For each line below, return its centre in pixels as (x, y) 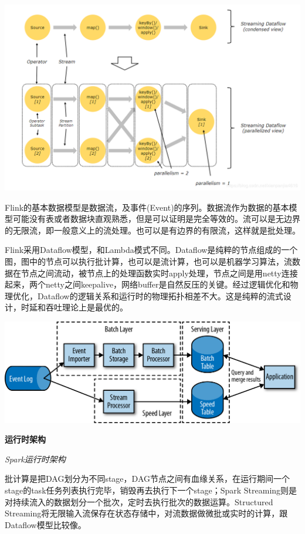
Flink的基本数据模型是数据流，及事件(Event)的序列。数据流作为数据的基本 (147, 207)
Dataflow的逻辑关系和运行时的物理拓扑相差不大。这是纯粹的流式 (160, 295)
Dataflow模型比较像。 (45, 524)
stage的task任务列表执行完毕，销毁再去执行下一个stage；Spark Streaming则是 (151, 490)
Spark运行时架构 (35, 459)
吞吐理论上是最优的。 (87, 307)
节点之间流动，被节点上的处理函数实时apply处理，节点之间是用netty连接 (159, 273)
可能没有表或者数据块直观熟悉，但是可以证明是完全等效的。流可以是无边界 (156, 219)
